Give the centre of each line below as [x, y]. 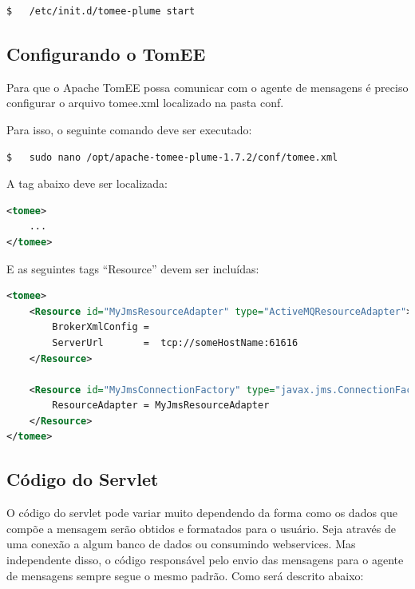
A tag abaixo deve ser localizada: [87, 183]
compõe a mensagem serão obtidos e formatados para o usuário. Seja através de [201, 528]
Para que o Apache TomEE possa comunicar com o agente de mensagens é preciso [207, 87]
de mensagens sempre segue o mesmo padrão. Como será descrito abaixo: [185, 575]
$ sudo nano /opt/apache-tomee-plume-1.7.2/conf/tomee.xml [172, 157]
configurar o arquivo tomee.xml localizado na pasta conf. [145, 103]
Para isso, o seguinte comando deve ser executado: [129, 129]
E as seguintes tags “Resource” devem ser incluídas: [133, 268]
